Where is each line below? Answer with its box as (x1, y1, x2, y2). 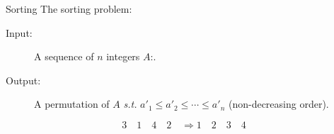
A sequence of (34, 49, 94, 64)
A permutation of (34, 96, 110, 111)
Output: (6, 72, 41, 87)
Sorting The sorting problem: (6, 1, 132, 16)
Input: (6, 25, 33, 40)
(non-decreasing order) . (228, 96, 329, 111)
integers (106, 49, 140, 64)
